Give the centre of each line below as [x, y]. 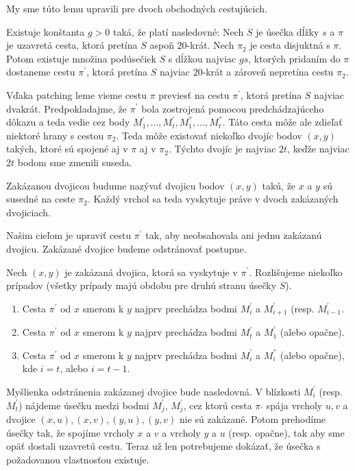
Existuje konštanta [46, 31]
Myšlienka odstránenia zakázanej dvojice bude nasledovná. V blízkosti [154, 391]
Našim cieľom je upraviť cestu [69, 235]
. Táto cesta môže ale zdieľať [282, 122]
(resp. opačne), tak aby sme [286, 432]
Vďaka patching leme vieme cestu [76, 94]
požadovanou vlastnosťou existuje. [78, 459]
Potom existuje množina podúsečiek [81, 58]
